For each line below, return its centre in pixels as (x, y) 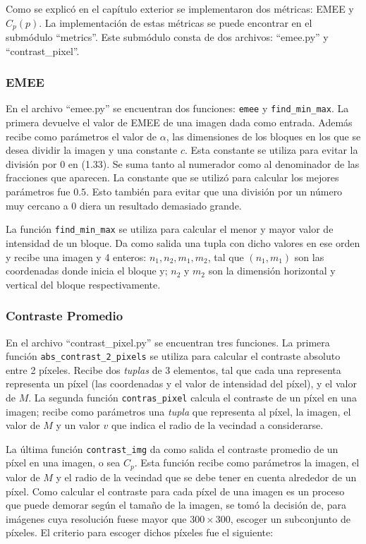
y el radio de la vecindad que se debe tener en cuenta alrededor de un (206, 477)
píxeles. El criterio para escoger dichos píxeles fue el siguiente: (140, 532)
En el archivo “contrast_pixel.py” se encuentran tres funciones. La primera (168, 342)
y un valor (78, 425)
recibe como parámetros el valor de (81, 136)
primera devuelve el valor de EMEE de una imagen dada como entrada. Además (179, 122)
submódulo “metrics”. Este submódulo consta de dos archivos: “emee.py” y (167, 37)
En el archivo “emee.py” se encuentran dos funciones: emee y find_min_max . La (177, 108)
